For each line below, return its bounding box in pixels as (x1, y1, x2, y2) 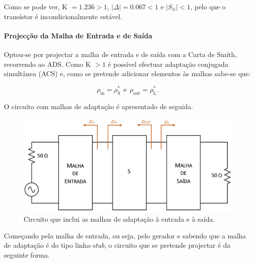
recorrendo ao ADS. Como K (4, 58, 91, 69)
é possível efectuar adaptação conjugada (108, 58, 228, 69)
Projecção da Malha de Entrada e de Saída (4, 30, 152, 40)
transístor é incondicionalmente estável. (4, 11, 122, 21)
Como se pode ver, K (4, 1, 68, 11)
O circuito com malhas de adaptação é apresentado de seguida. (4, 101, 193, 111)
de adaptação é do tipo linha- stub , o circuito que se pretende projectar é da (4, 240, 230, 250)
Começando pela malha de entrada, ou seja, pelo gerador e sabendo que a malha (4, 230, 246, 240)
